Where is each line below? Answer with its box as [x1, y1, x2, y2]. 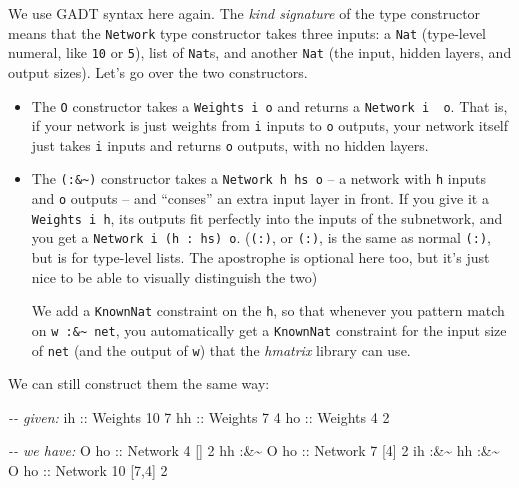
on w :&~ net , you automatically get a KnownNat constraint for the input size [31, 319, 507, 340]
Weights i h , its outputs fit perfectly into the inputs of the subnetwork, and [31, 207, 503, 228]
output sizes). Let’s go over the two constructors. [8, 61, 308, 82]
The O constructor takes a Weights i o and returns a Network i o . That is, [31, 95, 508, 116]
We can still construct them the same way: [8, 373, 270, 394]
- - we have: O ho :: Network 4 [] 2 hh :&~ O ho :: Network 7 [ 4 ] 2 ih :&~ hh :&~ [8, 440, 500, 461]
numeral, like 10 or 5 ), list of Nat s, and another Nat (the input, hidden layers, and [8, 42, 512, 63]
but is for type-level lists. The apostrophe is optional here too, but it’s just [31, 247, 490, 268]
